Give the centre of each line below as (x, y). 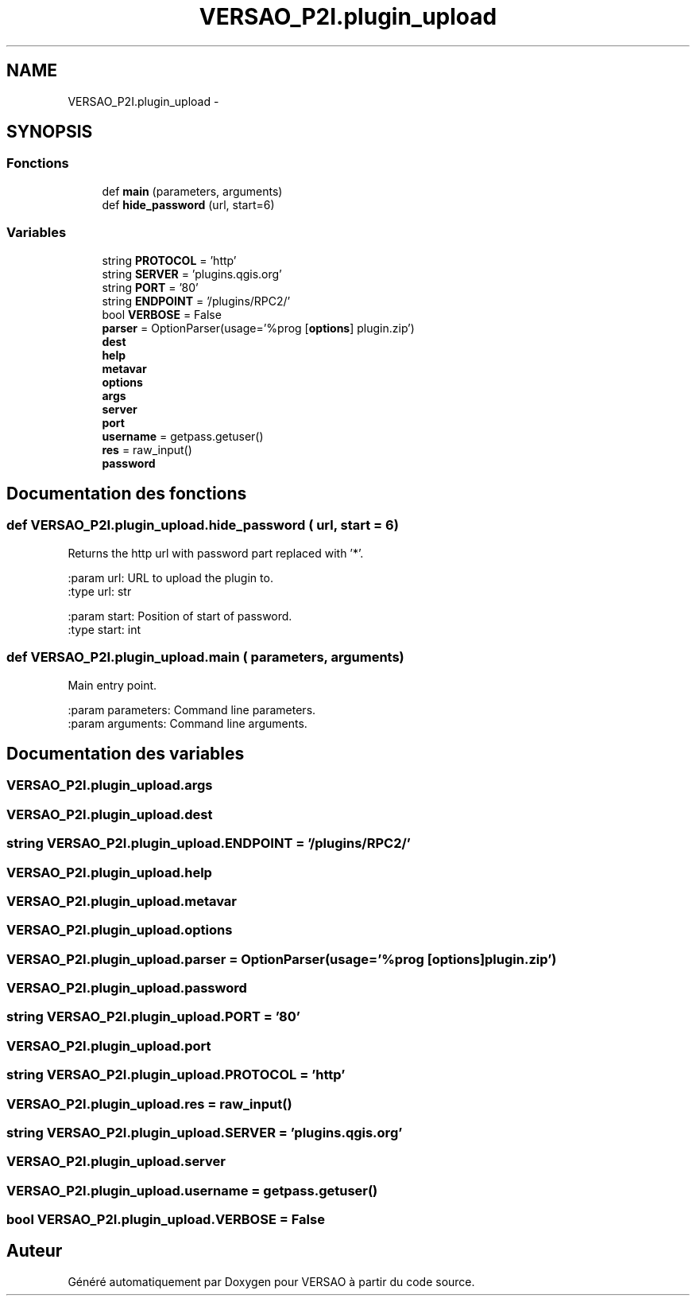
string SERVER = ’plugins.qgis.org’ (192, 274)
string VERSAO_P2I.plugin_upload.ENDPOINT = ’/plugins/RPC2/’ (209, 843)
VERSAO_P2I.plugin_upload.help (109, 872)
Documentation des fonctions (127, 493)
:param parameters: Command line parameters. (192, 709)
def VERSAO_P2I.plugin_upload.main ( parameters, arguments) (205, 657)
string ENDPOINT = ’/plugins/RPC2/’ (196, 301)
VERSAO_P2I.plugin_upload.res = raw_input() (149, 1104)
